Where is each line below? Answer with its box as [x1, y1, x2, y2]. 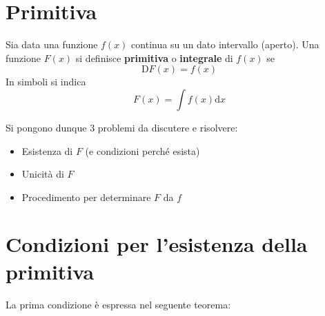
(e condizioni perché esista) [85, 143, 200, 158]
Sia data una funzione [6, 37, 98, 52]
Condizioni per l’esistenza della [6, 230, 308, 258]
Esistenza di [21, 143, 73, 158]
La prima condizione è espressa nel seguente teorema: [6, 297, 231, 311]
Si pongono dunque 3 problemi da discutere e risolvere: [6, 120, 238, 134]
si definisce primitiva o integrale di [75, 50, 233, 65]
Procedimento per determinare [21, 189, 151, 204]
